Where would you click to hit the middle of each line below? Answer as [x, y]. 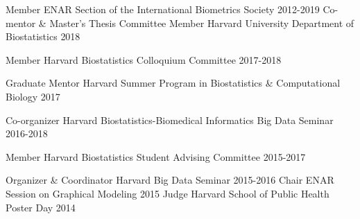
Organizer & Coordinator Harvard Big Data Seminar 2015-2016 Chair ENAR [170, 180]
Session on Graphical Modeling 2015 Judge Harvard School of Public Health [168, 193]
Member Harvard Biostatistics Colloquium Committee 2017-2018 [144, 59]
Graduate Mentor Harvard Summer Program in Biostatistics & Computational [173, 83]
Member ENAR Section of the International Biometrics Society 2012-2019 [163, 9]
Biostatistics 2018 [43, 36]
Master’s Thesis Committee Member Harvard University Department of [202, 23]
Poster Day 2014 [41, 207]
